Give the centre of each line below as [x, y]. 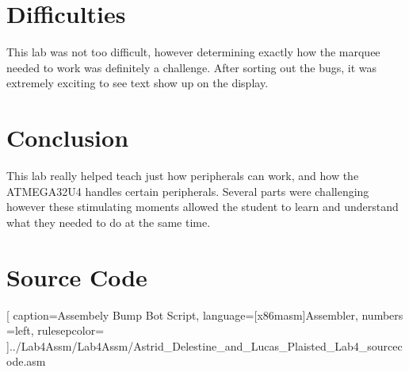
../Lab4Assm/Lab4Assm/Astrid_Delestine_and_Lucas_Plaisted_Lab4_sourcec [206, 345]
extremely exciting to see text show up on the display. [138, 83]
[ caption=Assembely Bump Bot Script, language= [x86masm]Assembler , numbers [205, 314]
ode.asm [26, 361]
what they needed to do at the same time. [109, 222]
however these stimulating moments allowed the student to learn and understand [203, 207]
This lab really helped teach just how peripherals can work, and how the [183, 176]
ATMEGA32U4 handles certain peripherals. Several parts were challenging [188, 191]
